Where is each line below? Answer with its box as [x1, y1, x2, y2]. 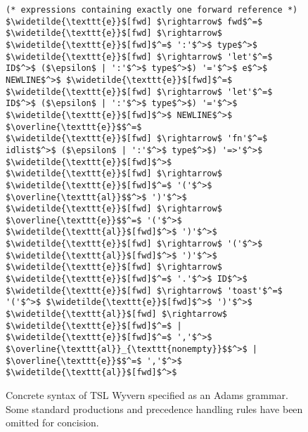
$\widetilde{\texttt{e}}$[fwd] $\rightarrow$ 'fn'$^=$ [6, 133, 268, 144]
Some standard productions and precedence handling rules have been [6, 401, 303, 416]
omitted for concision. [6, 415, 99, 430]
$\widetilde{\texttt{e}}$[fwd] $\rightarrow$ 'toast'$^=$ [6, 285, 283, 296]
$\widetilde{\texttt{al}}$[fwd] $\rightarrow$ [6, 309, 227, 320]
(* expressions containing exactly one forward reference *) [6, 5, 298, 15]
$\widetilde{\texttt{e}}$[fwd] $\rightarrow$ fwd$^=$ [6, 16, 263, 27]
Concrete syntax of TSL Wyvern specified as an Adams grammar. [6, 388, 288, 402]
